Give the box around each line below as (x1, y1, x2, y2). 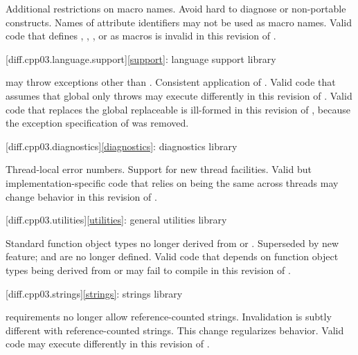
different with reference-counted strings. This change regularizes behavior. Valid (6, 322, 344, 337)
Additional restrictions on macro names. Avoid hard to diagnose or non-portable (6, 1, 346, 15)
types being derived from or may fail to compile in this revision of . (6, 262, 291, 277)
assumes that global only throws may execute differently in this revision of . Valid (6, 88, 352, 102)
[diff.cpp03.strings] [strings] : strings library (6, 286, 183, 300)
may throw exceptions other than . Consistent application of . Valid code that (6, 75, 336, 89)
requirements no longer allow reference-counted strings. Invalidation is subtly (6, 309, 332, 324)
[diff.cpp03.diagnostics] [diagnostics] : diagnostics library (6, 138, 238, 153)
